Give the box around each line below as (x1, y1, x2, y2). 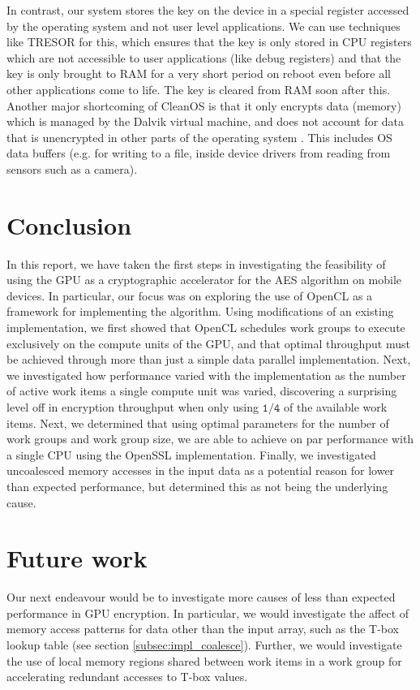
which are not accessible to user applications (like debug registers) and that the (6, 49, 401, 66)
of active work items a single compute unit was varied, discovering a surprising (6, 382, 397, 399)
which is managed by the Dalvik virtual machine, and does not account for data (6, 113, 405, 130)
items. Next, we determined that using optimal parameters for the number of (6, 414, 389, 431)
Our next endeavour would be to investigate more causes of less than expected (6, 589, 396, 606)
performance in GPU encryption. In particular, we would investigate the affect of (6, 604, 409, 621)
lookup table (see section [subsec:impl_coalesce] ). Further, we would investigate (6, 636, 402, 653)
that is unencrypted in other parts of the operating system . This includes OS (6, 128, 392, 145)
